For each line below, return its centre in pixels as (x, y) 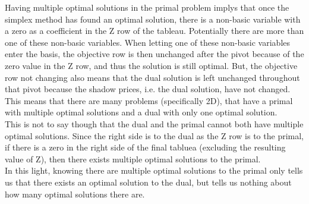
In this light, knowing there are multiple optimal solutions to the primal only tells (154, 170)
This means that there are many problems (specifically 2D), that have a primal (149, 100)
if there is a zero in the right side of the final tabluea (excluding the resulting (145, 147)
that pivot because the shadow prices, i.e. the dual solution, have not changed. (148, 89)
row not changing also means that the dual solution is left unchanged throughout (152, 77)
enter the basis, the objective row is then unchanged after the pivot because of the (154, 54)
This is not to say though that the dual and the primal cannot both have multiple (154, 123)
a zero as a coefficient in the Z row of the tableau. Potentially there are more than (154, 31)
